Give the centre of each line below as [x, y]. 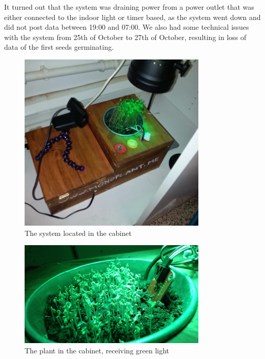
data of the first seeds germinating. [59, 47]
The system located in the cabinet [78, 233]
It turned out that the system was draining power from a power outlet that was [129, 7]
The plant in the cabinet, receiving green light [97, 350]
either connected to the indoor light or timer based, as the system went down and [132, 17]
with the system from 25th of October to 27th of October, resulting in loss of [125, 37]
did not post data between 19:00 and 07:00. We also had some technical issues [127, 27]
